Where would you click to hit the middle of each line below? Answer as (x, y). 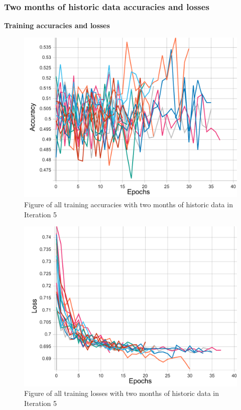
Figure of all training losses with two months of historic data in (122, 393)
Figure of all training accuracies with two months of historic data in (129, 204)
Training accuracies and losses (57, 25)
